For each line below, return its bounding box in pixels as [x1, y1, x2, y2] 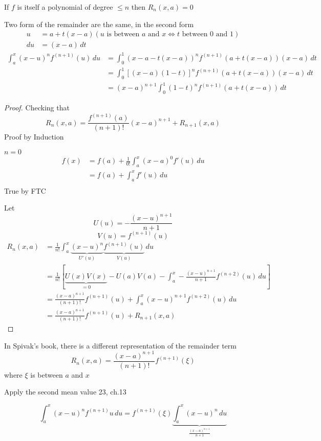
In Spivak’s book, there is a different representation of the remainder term [4, 340, 237, 351]
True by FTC [4, 185, 46, 196]
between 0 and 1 [182, 31, 233, 38]
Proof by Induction [4, 131, 64, 142]
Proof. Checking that [4, 102, 70, 113]
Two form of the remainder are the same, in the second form [4, 18, 194, 29]
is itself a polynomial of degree [17, 2, 113, 12]
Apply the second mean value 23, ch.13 [4, 386, 126, 397]
